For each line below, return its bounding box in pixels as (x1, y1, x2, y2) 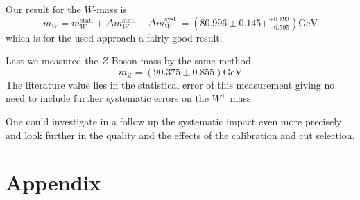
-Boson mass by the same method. (108, 53, 254, 68)
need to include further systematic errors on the (6, 91, 209, 105)
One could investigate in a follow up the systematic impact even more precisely (6, 113, 342, 128)
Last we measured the (6, 53, 98, 68)
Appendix (6, 168, 101, 197)
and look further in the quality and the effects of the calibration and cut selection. (6, 127, 355, 142)
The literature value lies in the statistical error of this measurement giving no (6, 77, 335, 91)
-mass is (93, 2, 128, 16)
